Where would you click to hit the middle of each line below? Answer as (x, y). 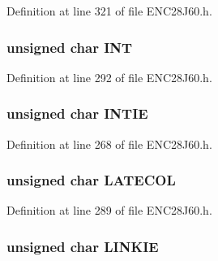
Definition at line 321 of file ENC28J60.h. (109, 11)
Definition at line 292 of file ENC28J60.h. (109, 77)
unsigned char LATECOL (91, 180)
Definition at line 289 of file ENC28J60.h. (109, 210)
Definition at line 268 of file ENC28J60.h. (109, 144)
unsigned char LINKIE (83, 246)
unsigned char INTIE (77, 113)
